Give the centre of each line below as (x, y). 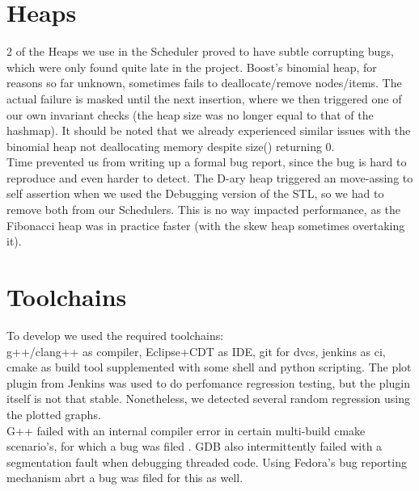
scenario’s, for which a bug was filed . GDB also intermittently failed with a (195, 446)
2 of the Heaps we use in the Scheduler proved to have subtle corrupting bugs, (200, 51)
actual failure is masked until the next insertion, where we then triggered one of (204, 98)
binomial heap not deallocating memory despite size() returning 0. (171, 146)
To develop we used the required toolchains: (115, 335)
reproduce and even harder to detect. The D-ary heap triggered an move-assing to (210, 177)
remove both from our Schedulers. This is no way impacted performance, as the (204, 210)
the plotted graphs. (54, 414)
